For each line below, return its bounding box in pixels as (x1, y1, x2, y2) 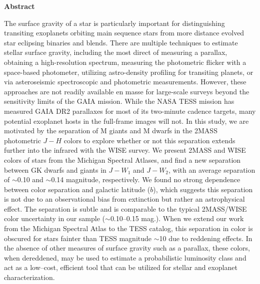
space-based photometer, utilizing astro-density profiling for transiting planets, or (4, 66, 253, 77)
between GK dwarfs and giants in (4, 164, 106, 175)
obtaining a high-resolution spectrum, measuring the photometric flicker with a (4, 56, 246, 67)
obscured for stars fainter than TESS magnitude (4, 233, 152, 243)
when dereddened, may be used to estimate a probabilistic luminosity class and (4, 252, 246, 263)
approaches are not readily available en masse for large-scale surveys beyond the (4, 86, 249, 96)
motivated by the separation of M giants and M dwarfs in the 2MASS (4, 125, 217, 136)
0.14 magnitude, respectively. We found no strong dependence (51, 174, 240, 185)
